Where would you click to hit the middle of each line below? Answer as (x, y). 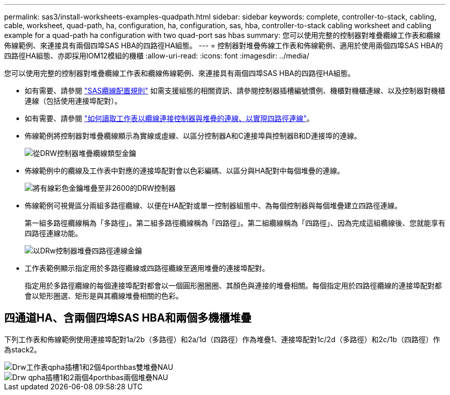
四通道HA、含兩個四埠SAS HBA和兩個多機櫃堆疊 (128, 318)
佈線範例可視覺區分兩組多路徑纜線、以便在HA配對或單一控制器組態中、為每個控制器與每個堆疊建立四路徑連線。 (213, 205)
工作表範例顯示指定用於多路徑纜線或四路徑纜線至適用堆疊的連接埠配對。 (147, 268)
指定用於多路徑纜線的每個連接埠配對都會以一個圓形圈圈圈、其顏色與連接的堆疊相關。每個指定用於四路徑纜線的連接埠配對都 (233, 285)
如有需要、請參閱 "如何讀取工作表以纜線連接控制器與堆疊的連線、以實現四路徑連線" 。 (169, 118)
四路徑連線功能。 (53, 233)
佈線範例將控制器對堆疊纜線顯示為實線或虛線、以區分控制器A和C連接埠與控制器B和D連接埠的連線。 (193, 136)
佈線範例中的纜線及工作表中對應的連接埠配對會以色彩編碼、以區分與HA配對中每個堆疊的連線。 (185, 171)
